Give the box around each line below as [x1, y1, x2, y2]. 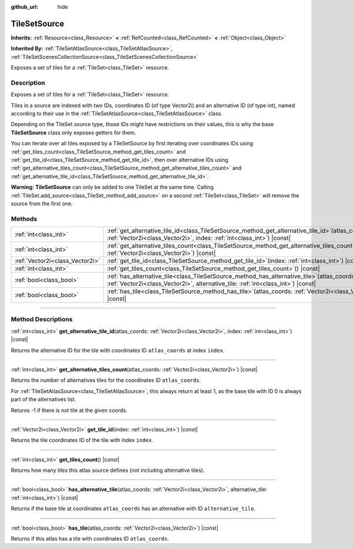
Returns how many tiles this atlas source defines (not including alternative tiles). [11, 467, 205, 474]
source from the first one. [11, 200, 73, 207]
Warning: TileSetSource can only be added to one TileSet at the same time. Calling [11, 184, 214, 191]
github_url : [11, 4, 38, 10]
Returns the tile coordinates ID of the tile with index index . [11, 437, 154, 444]
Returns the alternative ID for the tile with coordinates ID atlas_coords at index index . [11, 347, 225, 354]
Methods [11, 215, 38, 223]
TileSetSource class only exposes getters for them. [11, 129, 136, 136]
